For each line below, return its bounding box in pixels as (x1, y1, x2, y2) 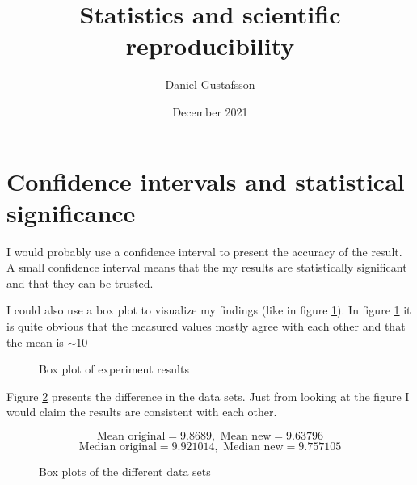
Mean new (220, 430, 272, 442)
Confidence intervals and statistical (6, 164, 405, 197)
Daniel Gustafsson (165, 76, 255, 93)
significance (6, 196, 136, 229)
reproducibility (125, 29, 295, 62)
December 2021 (172, 103, 248, 120)
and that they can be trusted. (6, 274, 154, 291)
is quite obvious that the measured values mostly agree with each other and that (6, 318, 406, 334)
